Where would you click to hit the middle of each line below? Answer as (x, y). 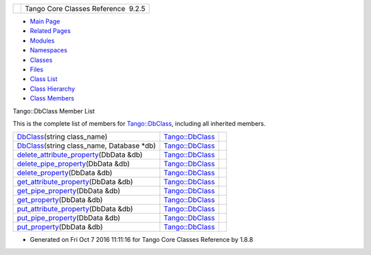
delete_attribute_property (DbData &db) (80, 155)
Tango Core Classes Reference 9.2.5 (85, 9)
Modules (42, 41)
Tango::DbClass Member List (54, 111)
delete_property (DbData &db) (65, 173)
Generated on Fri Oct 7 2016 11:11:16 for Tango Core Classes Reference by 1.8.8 (142, 240)
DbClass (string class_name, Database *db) (86, 146)
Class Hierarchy (53, 89)
